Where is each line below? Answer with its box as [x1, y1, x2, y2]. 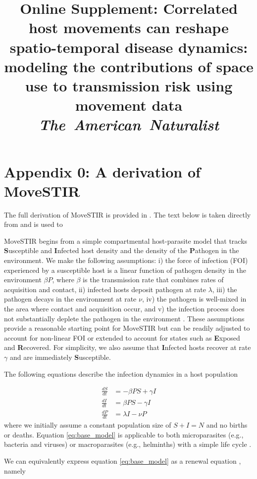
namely [4, 465, 26, 476]
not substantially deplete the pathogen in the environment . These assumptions [4, 313, 245, 323]
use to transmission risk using [25, 75, 233, 95]
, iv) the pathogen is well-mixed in [142, 294, 247, 304]
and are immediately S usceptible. [9, 351, 111, 362]
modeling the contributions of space [4, 56, 254, 76]
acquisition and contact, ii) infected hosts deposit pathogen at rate [4, 284, 206, 294]
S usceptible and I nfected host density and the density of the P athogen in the [4, 245, 239, 256]
